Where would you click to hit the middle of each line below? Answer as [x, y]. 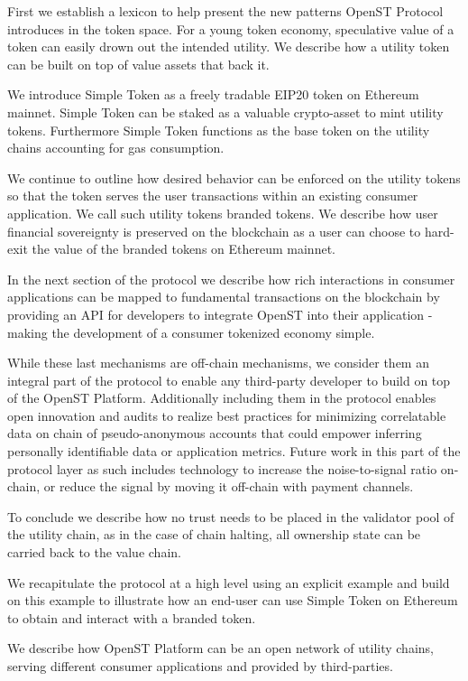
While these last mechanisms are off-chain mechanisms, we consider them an [218, 363]
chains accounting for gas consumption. [116, 148]
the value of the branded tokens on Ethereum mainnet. [184, 249]
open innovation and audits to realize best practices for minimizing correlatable [227, 415]
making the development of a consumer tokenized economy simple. [191, 332]
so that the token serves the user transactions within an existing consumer [213, 196]
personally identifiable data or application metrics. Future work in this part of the [234, 451]
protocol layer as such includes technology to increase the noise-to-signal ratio [222, 468]
